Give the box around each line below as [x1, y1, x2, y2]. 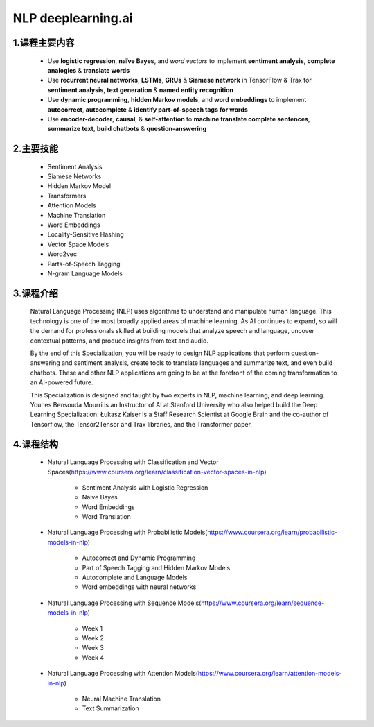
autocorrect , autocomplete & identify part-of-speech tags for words [47, 105, 249, 114]
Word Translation [82, 513, 131, 521]
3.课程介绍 [12, 287, 59, 299]
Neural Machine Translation [82, 694, 161, 703]
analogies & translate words [47, 66, 130, 74]
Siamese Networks [47, 172, 102, 180]
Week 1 [82, 624, 103, 633]
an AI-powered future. [30, 378, 93, 386]
